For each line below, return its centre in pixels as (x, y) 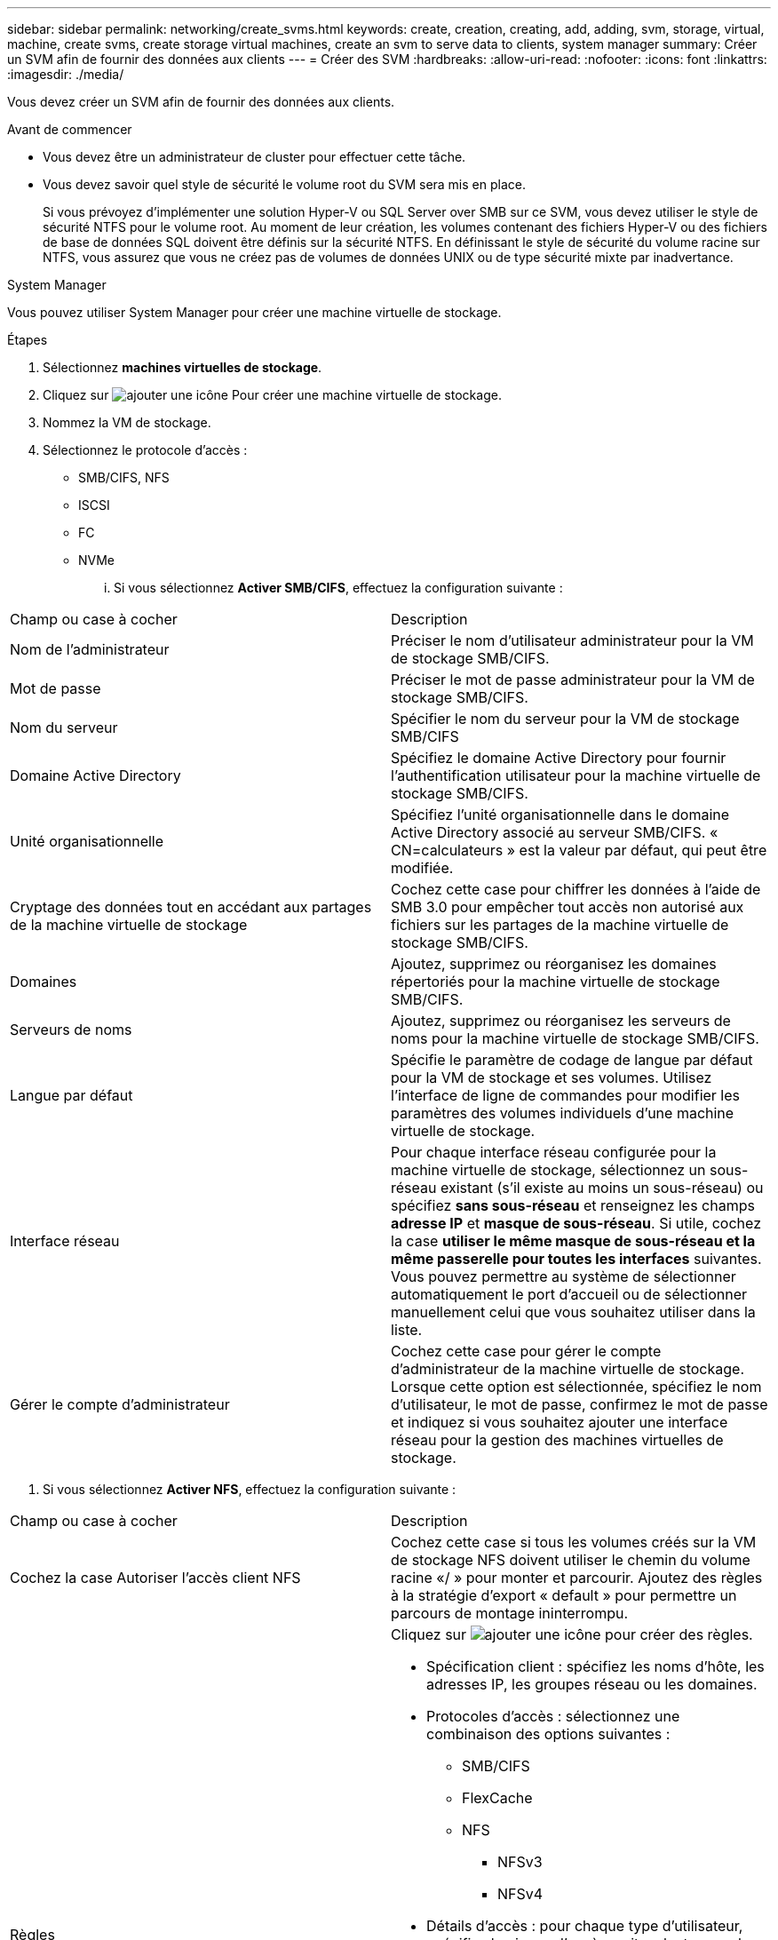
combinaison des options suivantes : (548, 1734)
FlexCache (497, 1798)
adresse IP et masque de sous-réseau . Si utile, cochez (576, 1223)
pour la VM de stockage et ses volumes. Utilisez (552, 1077)
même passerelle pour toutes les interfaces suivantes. (576, 1259)
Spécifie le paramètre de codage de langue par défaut (572, 1060)
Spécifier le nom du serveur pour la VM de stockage (565, 719)
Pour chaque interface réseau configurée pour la (554, 1152)
